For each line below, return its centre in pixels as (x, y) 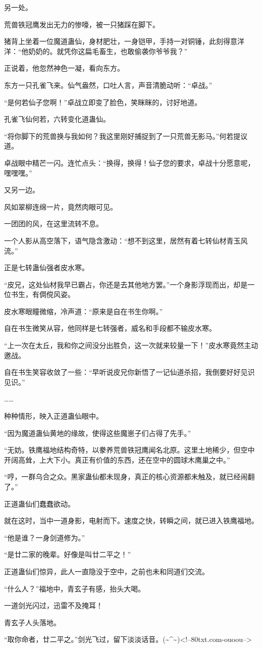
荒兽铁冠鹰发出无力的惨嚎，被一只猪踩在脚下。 (82, 24)
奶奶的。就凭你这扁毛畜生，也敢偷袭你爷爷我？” (108, 51)
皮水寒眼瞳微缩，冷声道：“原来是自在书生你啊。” (84, 311)
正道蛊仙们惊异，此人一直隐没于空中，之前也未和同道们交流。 (107, 571)
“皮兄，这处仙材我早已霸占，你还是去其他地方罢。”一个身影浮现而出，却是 (126, 284)
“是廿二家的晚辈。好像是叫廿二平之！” (68, 554)
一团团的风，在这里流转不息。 (54, 223)
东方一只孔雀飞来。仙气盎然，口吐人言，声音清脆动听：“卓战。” (108, 85)
